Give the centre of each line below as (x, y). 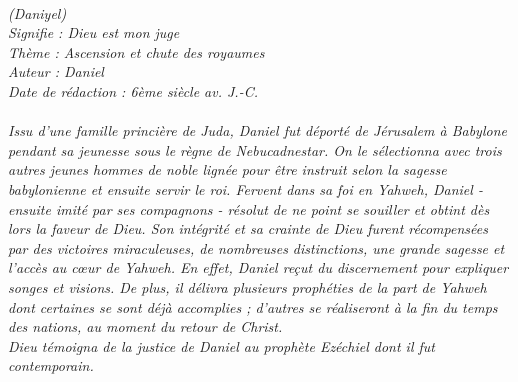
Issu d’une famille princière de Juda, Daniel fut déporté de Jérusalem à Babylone (257, 130)
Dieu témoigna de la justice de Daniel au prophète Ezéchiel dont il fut (221, 345)
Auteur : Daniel (56, 71)
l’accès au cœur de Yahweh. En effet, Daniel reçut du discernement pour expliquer (258, 267)
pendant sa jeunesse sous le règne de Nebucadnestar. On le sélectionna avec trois (255, 149)
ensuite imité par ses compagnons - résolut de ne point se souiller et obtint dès (249, 208)
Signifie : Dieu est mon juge (94, 32)
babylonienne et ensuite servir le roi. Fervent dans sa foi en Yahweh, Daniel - (245, 188)
